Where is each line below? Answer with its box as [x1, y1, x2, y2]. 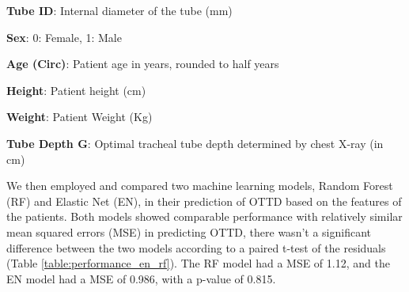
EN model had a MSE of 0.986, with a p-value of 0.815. [6, 270, 276, 286]
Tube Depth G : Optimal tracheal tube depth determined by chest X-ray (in [6, 135, 384, 151]
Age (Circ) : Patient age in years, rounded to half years [6, 55, 279, 72]
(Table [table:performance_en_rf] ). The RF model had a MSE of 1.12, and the [6, 255, 390, 271]
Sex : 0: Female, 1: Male [6, 28, 122, 45]
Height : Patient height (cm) [6, 82, 146, 98]
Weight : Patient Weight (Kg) [6, 108, 153, 125]
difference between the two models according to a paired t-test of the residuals [6, 239, 386, 256]
